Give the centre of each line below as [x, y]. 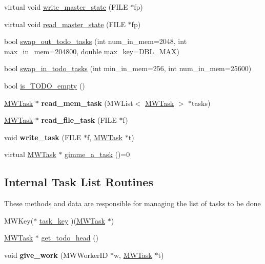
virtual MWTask [30, 154]
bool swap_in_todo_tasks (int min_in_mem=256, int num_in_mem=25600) [128, 68]
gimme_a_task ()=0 [97, 154]
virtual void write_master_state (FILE [66, 7]
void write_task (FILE [43, 137]
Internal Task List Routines [79, 182]
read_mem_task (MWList [87, 103]
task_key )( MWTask [72, 220]
